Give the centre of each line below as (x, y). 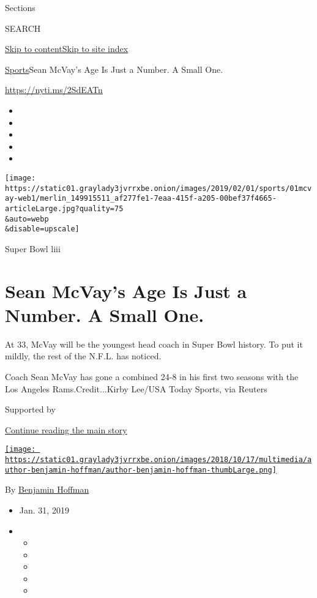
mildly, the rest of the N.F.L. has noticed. (83, 356)
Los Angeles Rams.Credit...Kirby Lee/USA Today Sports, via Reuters (136, 388)
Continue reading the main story (66, 429)
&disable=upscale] (42, 229)
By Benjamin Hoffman (47, 489)
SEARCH (23, 28)
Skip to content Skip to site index (67, 49)
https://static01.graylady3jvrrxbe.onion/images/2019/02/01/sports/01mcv (158, 188)
